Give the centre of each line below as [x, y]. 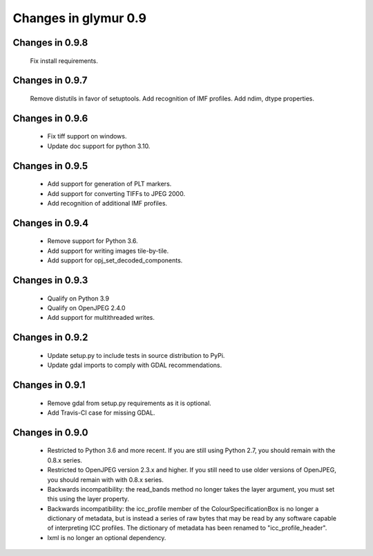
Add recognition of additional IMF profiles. [107, 203]
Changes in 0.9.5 [50, 166]
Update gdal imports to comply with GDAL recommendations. [135, 365]
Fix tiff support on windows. [87, 136]
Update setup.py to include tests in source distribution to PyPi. [136, 355]
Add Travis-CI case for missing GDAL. [101, 413]
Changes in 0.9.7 [50, 81]
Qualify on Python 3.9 [78, 298]
